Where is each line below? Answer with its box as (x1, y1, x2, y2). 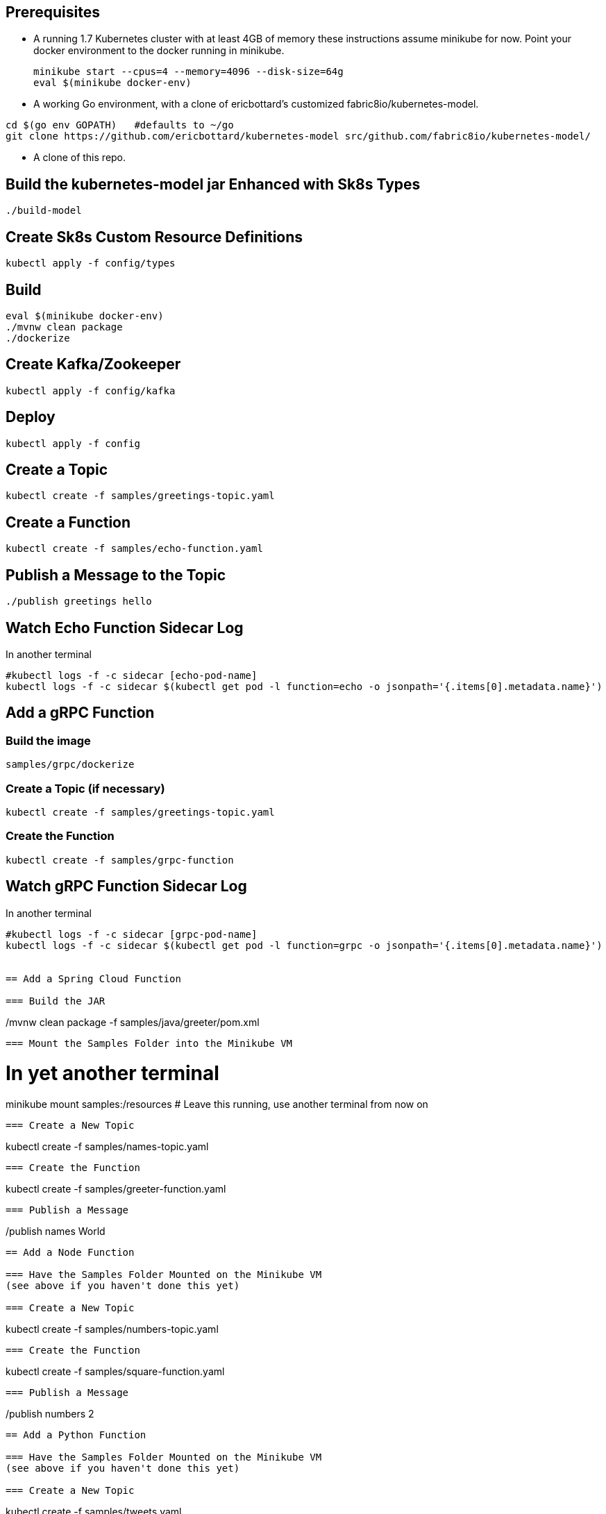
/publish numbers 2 (6, 1408, 94, 1420)
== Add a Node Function (6, 1247, 135, 1259)
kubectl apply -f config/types (6, 258, 176, 269)
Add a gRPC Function (6, 704, 155, 722)
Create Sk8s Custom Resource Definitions (6, 228, 303, 246)
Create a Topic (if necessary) (6, 781, 165, 796)
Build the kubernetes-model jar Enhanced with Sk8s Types (6, 175, 421, 193)
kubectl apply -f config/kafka (6, 385, 176, 396)
